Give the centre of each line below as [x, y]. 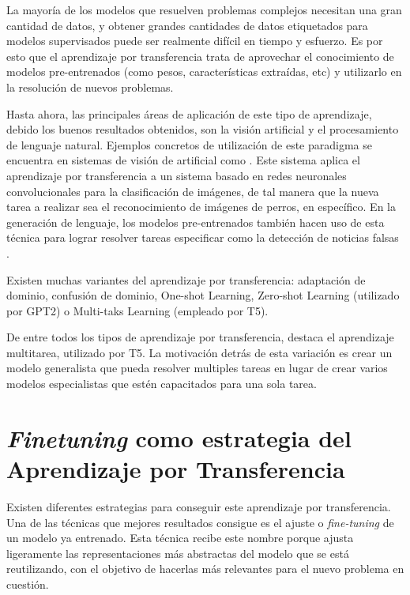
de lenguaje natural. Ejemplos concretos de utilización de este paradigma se [189, 144]
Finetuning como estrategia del [179, 438]
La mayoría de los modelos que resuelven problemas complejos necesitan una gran [204, 9]
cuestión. [28, 584]
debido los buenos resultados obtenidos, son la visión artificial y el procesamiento [203, 129]
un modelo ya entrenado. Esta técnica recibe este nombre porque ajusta [180, 538]
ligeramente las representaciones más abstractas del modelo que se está [178, 553]
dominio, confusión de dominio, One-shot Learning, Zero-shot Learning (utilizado [203, 295]
